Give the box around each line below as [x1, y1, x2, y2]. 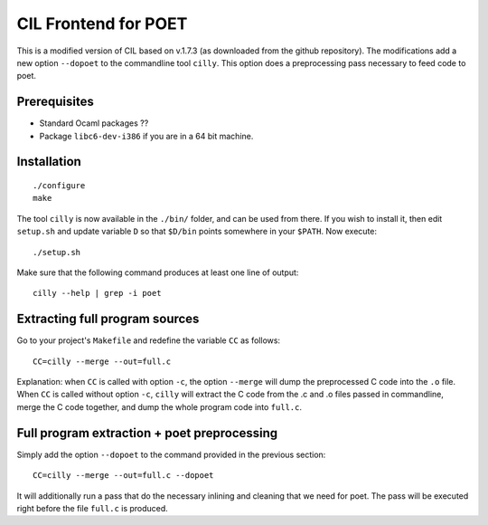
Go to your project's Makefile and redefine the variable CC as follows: [16, 335, 280, 346]
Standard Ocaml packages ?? [39, 118, 149, 129]
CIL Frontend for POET [16, 14, 188, 33]
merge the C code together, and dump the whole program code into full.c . [16, 401, 303, 412]
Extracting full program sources [16, 311, 200, 327]
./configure [33, 181, 86, 191]
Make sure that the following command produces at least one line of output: [16, 267, 299, 278]
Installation [16, 154, 81, 169]
